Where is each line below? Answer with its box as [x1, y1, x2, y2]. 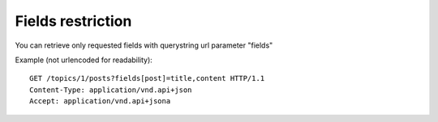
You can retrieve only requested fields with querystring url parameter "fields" [15, 40, 273, 50]
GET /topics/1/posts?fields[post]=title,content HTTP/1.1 [29, 74, 265, 83]
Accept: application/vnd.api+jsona [29, 97, 171, 106]
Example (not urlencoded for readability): [15, 55, 153, 65]
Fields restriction [15, 12, 132, 30]
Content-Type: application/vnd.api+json [29, 85, 192, 95]
